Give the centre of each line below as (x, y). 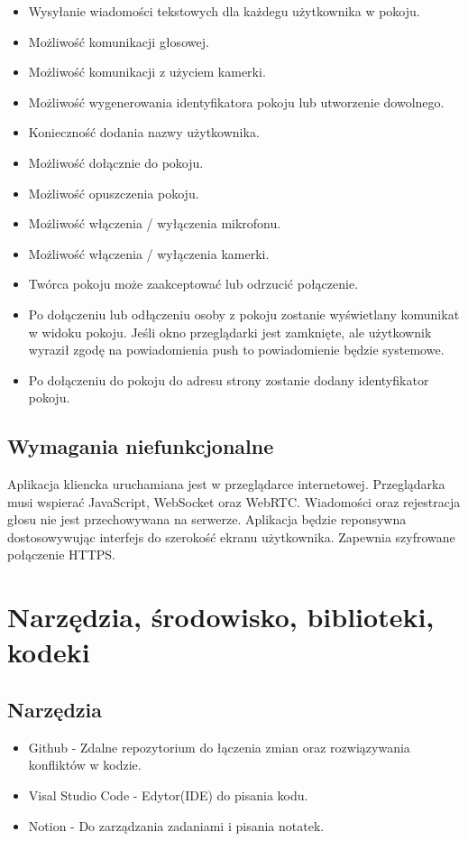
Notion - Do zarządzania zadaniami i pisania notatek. (176, 825)
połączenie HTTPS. (62, 555)
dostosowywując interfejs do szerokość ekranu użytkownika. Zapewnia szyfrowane (231, 536)
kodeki (49, 652)
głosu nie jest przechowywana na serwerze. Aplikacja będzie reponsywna (207, 519)
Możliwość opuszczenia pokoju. (114, 193)
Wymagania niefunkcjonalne (141, 446)
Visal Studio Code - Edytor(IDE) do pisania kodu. (168, 795)
